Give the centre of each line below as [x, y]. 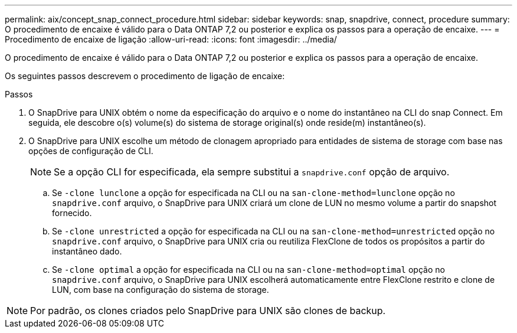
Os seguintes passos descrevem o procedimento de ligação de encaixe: [145, 76]
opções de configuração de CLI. [91, 151]
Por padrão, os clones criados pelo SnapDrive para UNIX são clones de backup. [208, 311]
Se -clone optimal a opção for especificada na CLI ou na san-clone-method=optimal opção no [248, 270]
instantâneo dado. [87, 251]
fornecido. [72, 213]
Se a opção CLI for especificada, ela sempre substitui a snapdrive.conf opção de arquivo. [252, 172]
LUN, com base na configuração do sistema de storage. [161, 290]
